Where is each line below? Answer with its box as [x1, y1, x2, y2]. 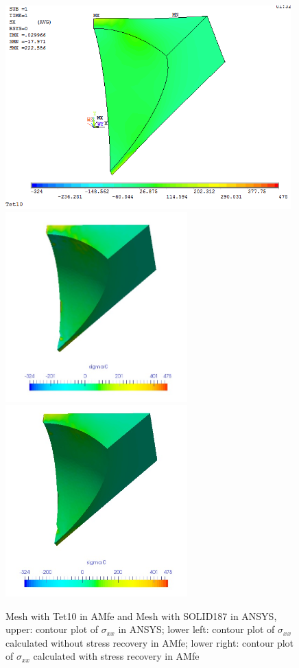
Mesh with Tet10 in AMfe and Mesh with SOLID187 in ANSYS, [5, 608, 277, 623]
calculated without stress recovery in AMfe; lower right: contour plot [5, 635, 294, 649]
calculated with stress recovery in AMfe [33, 649, 200, 663]
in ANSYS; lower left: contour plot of [118, 622, 275, 636]
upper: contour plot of [5, 622, 99, 636]
